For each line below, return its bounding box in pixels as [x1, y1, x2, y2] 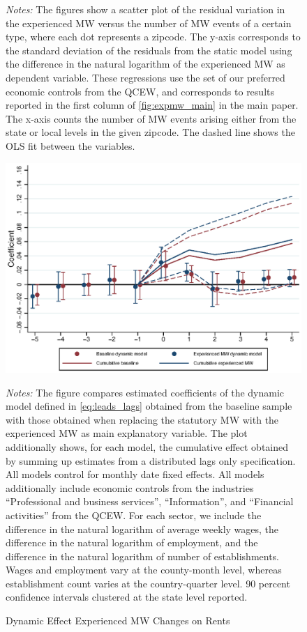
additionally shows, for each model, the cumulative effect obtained [6, 439, 289, 454]
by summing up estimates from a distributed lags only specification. [6, 453, 296, 468]
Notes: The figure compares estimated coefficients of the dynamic [6, 385, 285, 399]
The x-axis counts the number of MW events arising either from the [6, 111, 297, 125]
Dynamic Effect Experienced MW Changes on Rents [6, 613, 230, 628]
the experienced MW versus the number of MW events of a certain [6, 15, 292, 30]
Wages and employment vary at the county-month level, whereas [6, 562, 282, 577]
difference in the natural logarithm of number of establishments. [6, 548, 280, 563]
